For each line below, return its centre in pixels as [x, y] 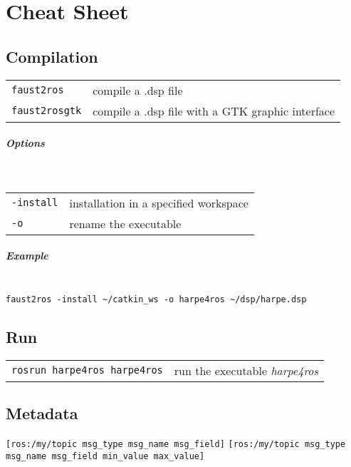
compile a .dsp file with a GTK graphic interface [214, 111]
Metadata [42, 413]
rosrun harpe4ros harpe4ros [87, 370]
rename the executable [125, 223]
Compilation [52, 56]
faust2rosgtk [47, 111]
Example [27, 256]
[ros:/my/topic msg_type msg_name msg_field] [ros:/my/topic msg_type [176, 444]
